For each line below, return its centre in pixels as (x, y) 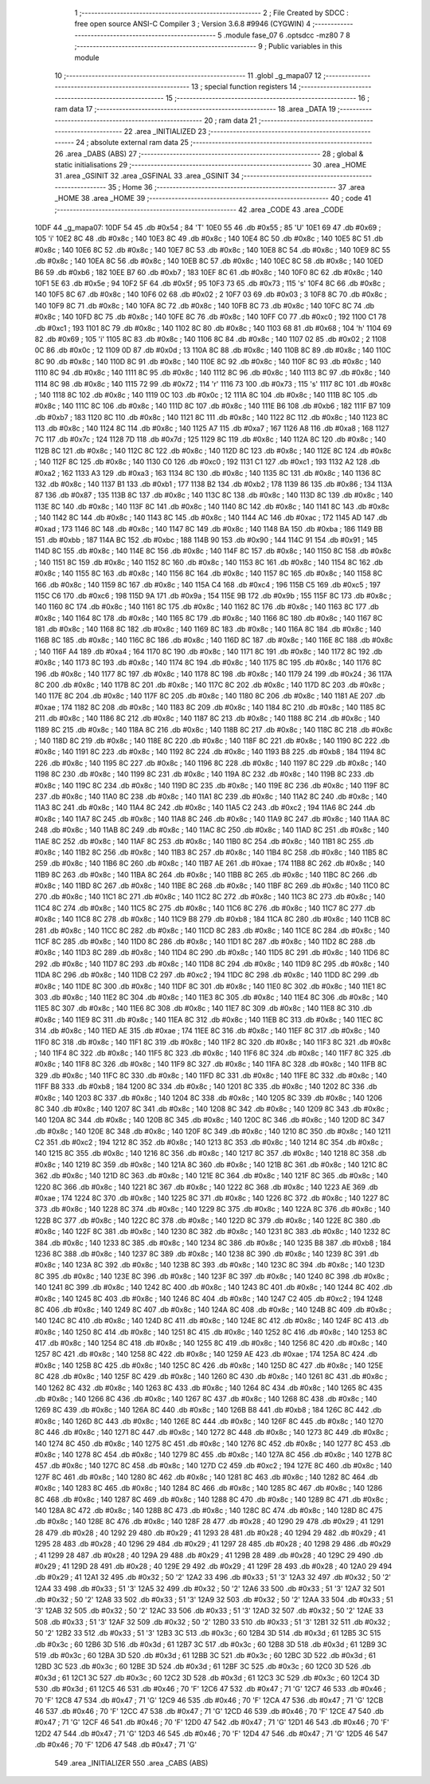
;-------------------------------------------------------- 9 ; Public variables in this (208, 46)
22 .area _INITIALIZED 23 (165, 131)
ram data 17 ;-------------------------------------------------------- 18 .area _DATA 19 (195, 109)
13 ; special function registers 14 (244, 87)
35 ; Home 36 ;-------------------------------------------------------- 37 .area (236, 187)
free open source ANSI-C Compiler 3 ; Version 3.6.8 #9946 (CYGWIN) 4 (193, 24)
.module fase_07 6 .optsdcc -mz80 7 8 (287, 35)
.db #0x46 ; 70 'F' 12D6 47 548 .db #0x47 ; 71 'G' (116, 1745)
